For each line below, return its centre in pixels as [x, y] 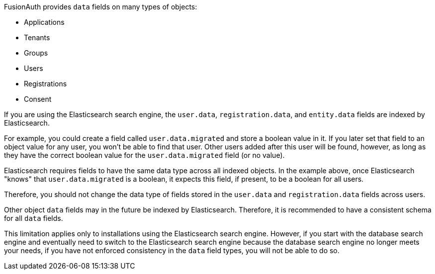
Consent [38, 99]
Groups [36, 53]
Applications [44, 22]
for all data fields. [34, 218]
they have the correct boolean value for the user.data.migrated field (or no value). [144, 155]
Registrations [45, 84]
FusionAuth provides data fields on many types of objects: [101, 7]
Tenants [37, 37]
